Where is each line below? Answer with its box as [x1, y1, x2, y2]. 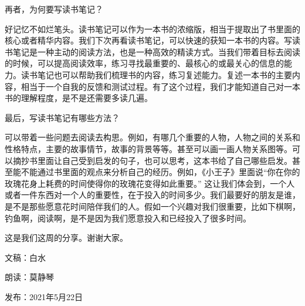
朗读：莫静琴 [5, 271, 54, 283]
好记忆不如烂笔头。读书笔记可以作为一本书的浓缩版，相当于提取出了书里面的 [5, 22, 300, 35]
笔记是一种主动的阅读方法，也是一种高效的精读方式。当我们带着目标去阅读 [12, 45, 300, 58]
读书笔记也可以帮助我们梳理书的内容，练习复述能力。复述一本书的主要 [21, 68, 292, 80]
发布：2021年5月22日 [5, 290, 83, 302]
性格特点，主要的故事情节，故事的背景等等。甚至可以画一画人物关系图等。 [5, 142, 292, 154]
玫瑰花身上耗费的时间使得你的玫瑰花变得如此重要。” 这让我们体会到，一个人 [5, 177, 295, 189]
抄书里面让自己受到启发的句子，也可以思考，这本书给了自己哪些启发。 [21, 154, 292, 166]
